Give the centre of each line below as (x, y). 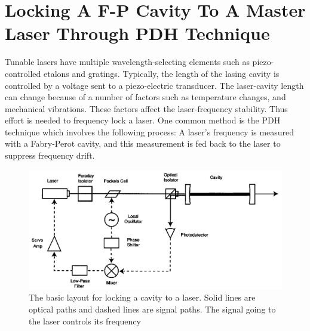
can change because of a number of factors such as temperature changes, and (145, 97)
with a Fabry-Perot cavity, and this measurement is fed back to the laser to (143, 143)
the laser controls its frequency (85, 321)
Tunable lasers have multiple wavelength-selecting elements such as (127, 62)
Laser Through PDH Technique (137, 33)
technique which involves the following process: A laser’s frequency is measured (150, 132)
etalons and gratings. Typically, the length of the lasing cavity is (161, 73)
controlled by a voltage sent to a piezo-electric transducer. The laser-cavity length (154, 85)
